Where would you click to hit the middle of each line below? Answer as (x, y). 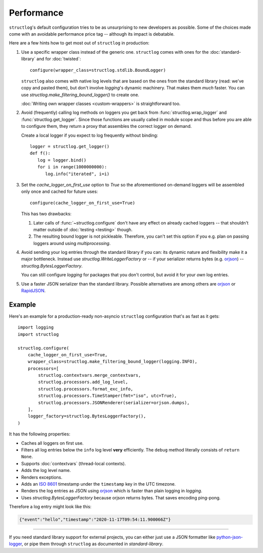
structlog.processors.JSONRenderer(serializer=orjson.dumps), (114, 402)
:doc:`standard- (225, 52)
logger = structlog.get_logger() (70, 147)
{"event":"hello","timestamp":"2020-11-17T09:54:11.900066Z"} (95, 520)
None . (27, 457)
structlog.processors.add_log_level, (83, 382)
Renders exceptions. (42, 477)
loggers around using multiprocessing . (72, 243)
